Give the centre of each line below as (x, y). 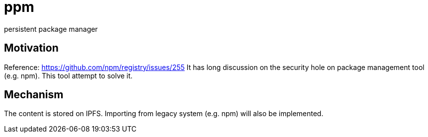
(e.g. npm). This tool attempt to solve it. (68, 75)
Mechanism (34, 95)
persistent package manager (51, 29)
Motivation (31, 48)
